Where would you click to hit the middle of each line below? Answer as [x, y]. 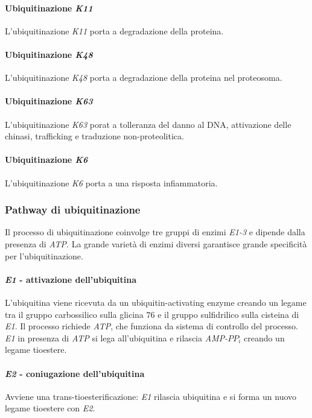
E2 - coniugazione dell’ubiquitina [75, 373]
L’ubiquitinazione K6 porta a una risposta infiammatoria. [111, 182]
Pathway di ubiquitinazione [73, 210]
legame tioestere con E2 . [50, 408]
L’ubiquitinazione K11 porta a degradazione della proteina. [114, 30]
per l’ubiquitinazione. [44, 255]
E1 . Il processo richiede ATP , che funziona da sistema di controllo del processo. [151, 326]
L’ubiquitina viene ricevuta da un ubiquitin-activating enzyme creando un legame [156, 302]
